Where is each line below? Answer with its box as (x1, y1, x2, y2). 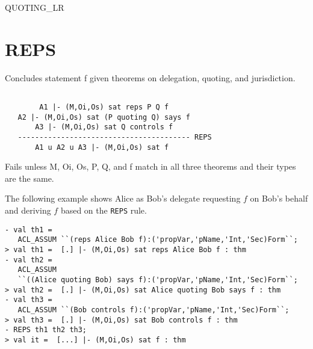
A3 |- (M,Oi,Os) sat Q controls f (35, 123, 173, 132)
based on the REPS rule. (60, 204, 147, 217)
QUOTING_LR (5, 1, 64, 13)
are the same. (5, 171, 54, 184)
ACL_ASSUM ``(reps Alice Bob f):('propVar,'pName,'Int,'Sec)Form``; (17, 235, 298, 244)
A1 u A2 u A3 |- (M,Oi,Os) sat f (35, 143, 169, 152)
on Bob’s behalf (250, 192, 308, 205)
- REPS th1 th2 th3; (5, 326, 87, 335)
